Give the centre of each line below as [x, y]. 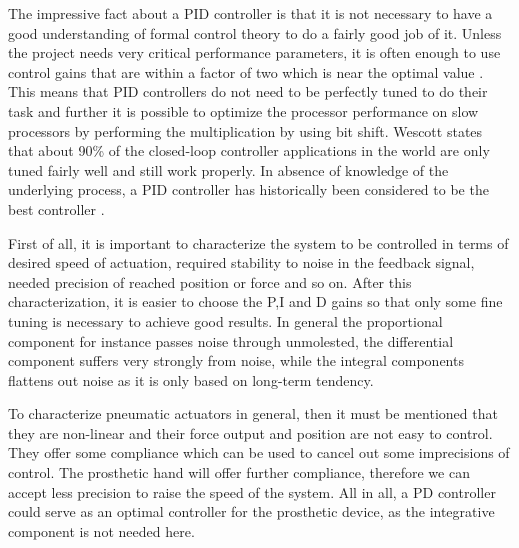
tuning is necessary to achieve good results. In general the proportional [225, 320]
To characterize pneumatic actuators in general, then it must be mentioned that [253, 413]
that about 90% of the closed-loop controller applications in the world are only [249, 150]
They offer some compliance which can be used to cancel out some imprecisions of [259, 452]
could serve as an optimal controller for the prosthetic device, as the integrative [251, 511]
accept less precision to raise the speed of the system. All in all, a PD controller [252, 491]
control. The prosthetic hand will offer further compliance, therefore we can [239, 472]
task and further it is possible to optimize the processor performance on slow [243, 110]
